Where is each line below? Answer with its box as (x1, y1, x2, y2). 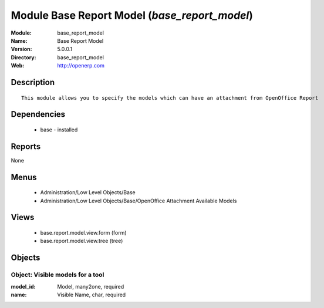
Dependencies (11, 109, 66, 120)
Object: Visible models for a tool (11, 270, 104, 279)
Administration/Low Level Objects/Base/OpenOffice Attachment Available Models (40, 197, 237, 204)
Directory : (11, 53, 36, 61)
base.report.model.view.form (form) (40, 229, 127, 236)
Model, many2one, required (57, 283, 124, 290)
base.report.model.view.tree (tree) (40, 238, 123, 245)
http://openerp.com (57, 62, 105, 69)
